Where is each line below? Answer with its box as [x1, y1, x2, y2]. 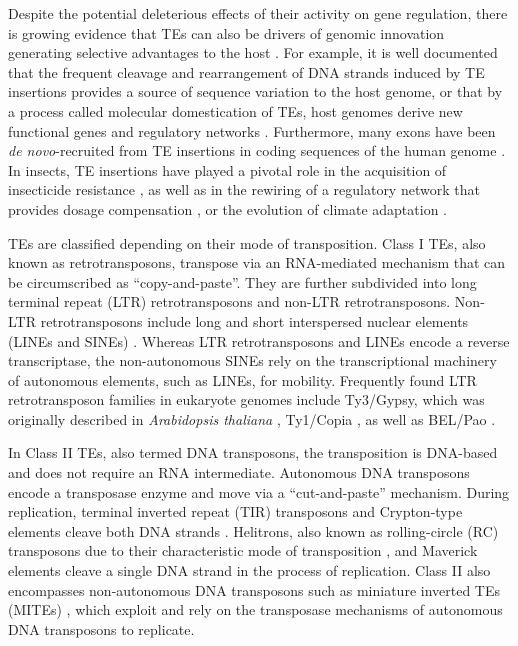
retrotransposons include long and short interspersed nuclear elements [40, 310, 469, 331]
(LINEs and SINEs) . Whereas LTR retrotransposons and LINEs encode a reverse [8, 330, 510, 351]
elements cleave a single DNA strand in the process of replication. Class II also [8, 560, 491, 581]
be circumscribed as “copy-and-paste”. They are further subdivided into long [8, 271, 477, 292]
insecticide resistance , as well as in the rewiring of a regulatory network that [8, 179, 480, 200]
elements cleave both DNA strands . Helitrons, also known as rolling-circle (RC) [8, 520, 499, 541]
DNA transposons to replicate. [8, 618, 195, 639]
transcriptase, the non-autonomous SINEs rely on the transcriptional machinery [8, 350, 497, 371]
